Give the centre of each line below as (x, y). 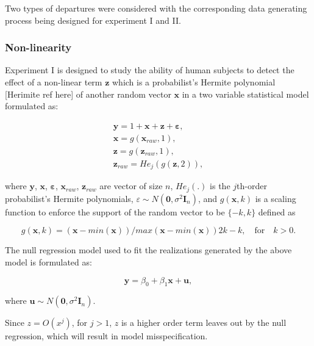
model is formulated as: (48, 262)
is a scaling (276, 198)
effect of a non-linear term (54, 82)
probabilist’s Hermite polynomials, (69, 198)
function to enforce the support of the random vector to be (115, 211)
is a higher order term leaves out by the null (204, 323)
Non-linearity (38, 47)
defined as (277, 211)
